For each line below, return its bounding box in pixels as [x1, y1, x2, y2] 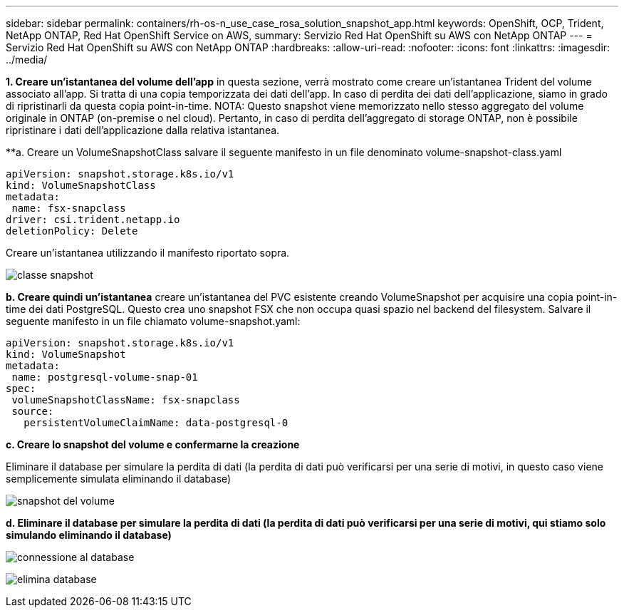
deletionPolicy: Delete [6, 225, 138, 237]
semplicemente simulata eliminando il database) [6, 473, 232, 485]
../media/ [6, 53, 48, 66]
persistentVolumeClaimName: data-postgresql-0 [24, 417, 288, 428]
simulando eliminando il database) [6, 529, 172, 541]
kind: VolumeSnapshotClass [6, 180, 156, 191]
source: [11, 406, 54, 417]
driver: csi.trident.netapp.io [6, 214, 180, 225]
